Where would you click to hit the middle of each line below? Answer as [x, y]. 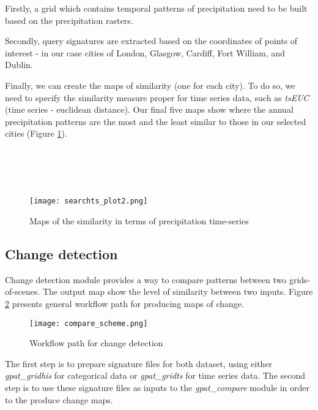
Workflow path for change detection [96, 343]
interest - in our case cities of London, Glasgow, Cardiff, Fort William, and [145, 52]
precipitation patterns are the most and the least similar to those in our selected [156, 121]
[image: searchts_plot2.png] [89, 201]
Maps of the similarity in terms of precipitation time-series [139, 220]
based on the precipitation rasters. [69, 20]
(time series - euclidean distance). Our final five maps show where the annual [149, 109]
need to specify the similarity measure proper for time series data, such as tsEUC [157, 97]
